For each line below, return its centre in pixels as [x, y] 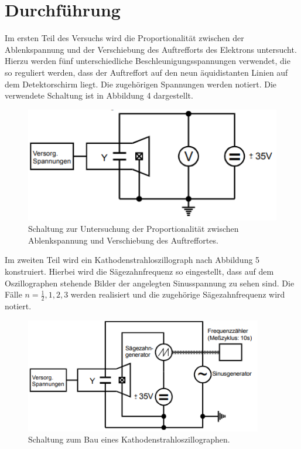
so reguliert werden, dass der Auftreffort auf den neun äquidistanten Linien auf [146, 72]
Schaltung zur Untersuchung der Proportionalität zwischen [134, 229]
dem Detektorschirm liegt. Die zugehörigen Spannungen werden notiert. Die [141, 84]
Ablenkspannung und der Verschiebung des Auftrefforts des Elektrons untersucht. [151, 49]
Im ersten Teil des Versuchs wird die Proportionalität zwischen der [124, 38]
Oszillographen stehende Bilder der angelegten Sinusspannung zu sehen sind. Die [150, 283]
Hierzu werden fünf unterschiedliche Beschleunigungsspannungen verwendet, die [148, 61]
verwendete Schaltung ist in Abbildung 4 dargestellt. [99, 95]
